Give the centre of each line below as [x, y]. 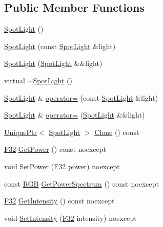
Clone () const [117, 132]
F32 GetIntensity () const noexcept [59, 201]
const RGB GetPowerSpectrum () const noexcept [82, 183]
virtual [15, 80]
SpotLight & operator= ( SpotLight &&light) [75, 115]
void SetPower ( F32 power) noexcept [62, 166]
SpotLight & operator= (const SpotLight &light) [81, 97]
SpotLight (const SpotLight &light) [60, 46]
